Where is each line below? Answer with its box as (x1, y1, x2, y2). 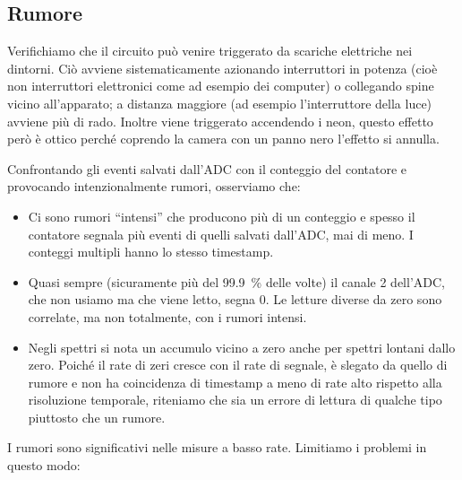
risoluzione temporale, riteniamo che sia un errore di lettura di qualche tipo (28, 390, 442, 409)
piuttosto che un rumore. (28, 407, 166, 426)
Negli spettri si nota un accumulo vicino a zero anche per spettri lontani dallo (28, 337, 456, 356)
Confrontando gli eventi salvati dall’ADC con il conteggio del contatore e (7, 159, 407, 178)
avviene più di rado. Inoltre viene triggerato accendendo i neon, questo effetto (7, 111, 433, 130)
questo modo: (7, 456, 81, 475)
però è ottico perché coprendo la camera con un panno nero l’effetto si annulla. (7, 129, 440, 148)
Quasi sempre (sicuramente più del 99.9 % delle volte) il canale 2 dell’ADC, (28, 272, 445, 291)
